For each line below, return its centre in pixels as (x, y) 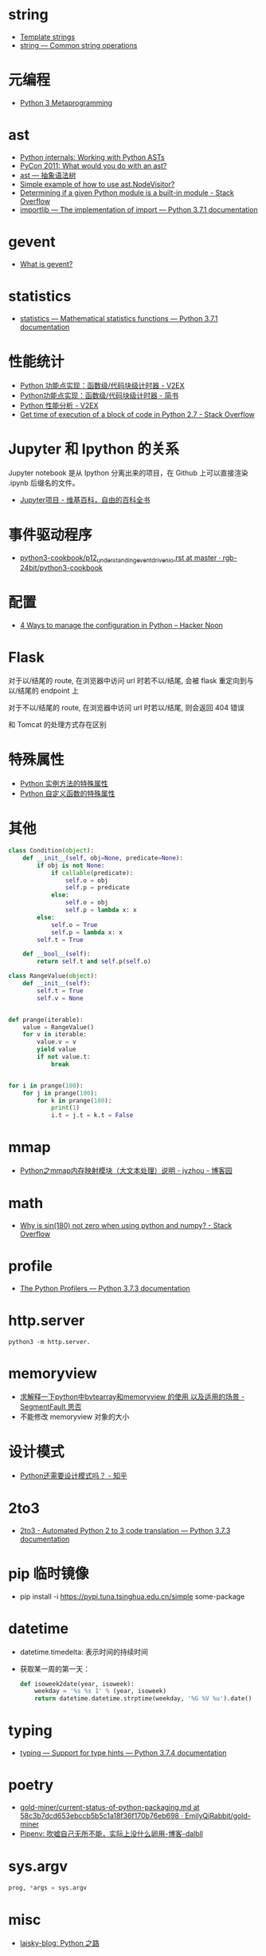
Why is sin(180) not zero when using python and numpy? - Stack (126, 1226)
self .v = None (60, 998)
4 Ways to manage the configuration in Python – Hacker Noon (121, 626)
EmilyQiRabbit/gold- (217, 1816)
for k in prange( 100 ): (74, 1100)
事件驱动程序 (51, 535)
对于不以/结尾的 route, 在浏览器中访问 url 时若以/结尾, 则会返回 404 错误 (127, 708)
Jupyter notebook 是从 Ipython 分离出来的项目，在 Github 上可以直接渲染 (128, 472)
